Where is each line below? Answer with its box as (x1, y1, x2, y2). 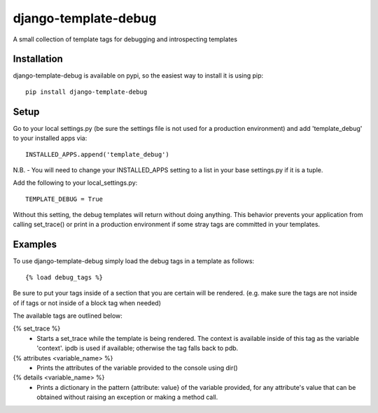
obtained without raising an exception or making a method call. (36, 393, 218, 402)
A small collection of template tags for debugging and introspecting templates (13, 35, 238, 43)
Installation (13, 53, 63, 65)
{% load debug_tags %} (25, 273, 104, 281)
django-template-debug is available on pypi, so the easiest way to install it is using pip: (13, 71, 264, 80)
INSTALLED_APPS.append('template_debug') (25, 150, 169, 158)
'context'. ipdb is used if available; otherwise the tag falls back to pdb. (36, 344, 239, 353)
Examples (13, 239, 57, 251)
